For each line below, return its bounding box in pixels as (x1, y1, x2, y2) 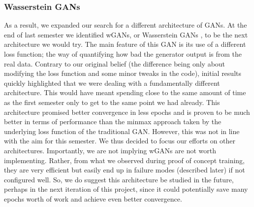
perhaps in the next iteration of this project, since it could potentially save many (4, 184, 248, 194)
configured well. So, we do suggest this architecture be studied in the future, (4, 174, 234, 184)
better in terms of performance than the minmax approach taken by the (4, 116, 222, 127)
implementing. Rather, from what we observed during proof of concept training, (4, 155, 245, 165)
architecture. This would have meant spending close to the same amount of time (4, 87, 246, 98)
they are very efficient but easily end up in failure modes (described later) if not (4, 165, 245, 175)
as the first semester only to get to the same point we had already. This (4, 97, 220, 107)
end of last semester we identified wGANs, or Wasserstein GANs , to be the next (4, 29, 248, 39)
